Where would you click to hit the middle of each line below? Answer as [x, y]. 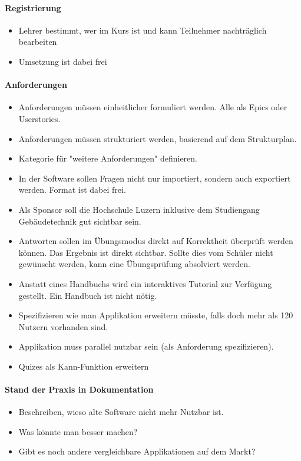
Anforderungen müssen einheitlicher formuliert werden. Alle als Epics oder [153, 107]
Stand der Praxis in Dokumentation [79, 389]
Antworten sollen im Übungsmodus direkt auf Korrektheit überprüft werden [156, 241]
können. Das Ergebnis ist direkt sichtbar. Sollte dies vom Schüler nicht [146, 252]
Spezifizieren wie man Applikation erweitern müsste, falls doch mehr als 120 [156, 315]
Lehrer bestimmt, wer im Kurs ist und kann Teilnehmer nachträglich [143, 30]
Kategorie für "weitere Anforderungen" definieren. [108, 158]
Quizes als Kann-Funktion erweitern [84, 366]
